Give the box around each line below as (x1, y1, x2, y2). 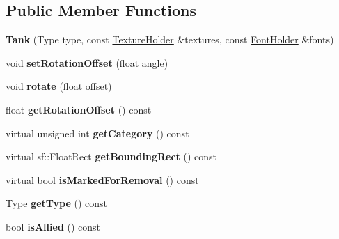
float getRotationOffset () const (6, 102, 152, 116)
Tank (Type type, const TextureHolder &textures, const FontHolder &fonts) (6, 32, 334, 47)
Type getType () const (6, 196, 108, 210)
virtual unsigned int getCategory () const (6, 125, 189, 140)
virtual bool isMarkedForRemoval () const (6, 172, 199, 187)
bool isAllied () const (6, 219, 101, 233)
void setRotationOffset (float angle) (6, 55, 168, 70)
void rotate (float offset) (6, 79, 112, 93)
